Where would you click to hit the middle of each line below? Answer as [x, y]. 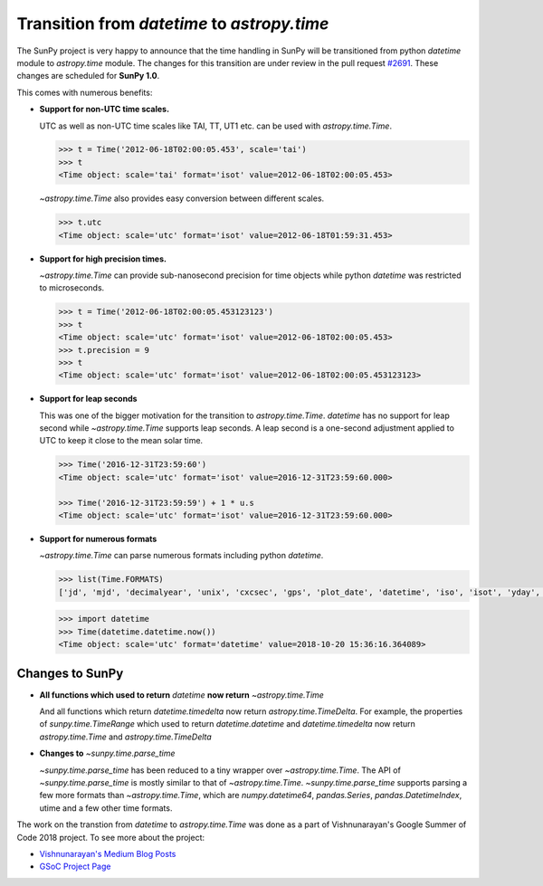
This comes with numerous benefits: [85, 92]
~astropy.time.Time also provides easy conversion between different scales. [182, 198]
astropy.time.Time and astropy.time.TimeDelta [125, 737]
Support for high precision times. [103, 259]
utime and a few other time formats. [106, 808]
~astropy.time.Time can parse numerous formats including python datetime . [181, 556]
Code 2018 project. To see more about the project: [111, 837]
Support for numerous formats [98, 539]
